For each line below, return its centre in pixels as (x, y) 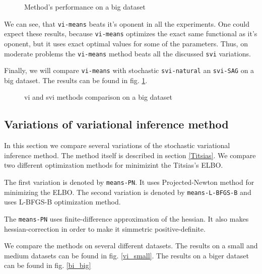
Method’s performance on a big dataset (85, 7)
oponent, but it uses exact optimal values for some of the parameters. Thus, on (126, 43)
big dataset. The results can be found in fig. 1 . (76, 80)
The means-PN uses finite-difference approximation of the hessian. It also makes (126, 218)
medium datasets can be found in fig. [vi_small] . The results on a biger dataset (126, 255)
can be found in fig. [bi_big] (48, 265)
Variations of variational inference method (116, 124)
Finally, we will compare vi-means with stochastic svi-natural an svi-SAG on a (129, 70)
